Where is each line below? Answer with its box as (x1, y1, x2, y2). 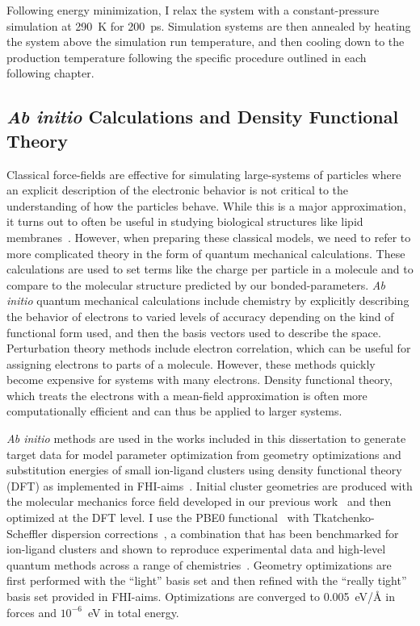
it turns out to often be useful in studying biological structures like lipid (6, 213, 363, 230)
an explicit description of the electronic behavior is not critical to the (6, 182, 349, 198)
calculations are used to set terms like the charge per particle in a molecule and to (6, 261, 414, 278)
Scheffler (6, 524, 48, 541)
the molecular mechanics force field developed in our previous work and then (6, 493, 392, 510)
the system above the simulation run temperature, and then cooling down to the (6, 33, 405, 50)
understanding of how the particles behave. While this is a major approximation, (6, 197, 406, 214)
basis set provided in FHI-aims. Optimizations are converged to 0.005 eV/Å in (6, 588, 395, 604)
